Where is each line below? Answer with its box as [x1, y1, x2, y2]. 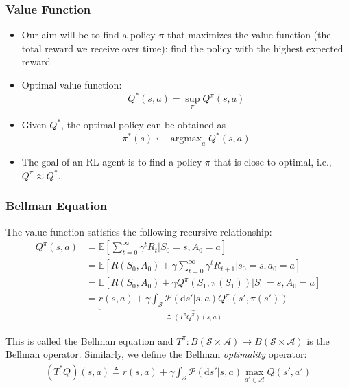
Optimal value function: [21, 78, 122, 91]
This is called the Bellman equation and [5, 333, 173, 347]
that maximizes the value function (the [167, 27, 331, 42]
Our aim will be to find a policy [21, 27, 156, 42]
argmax [170, 134, 202, 144]
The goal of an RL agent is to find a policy [21, 155, 202, 169]
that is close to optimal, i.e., [213, 155, 332, 169]
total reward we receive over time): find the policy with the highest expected [21, 41, 344, 55]
